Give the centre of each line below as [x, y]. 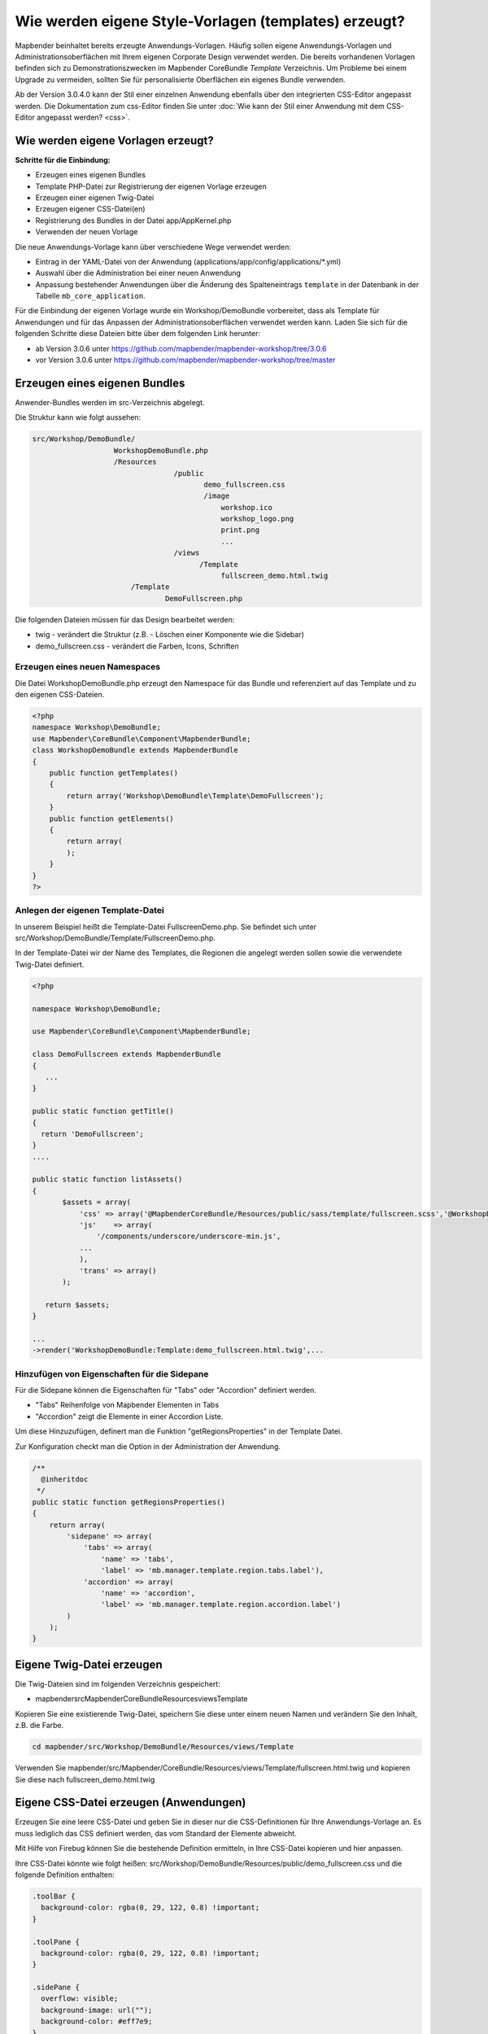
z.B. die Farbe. [39, 1726]
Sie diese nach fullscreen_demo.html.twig [85, 1779]
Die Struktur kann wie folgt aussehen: [78, 417]
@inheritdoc [65, 1480]
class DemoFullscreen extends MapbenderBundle [126, 1054]
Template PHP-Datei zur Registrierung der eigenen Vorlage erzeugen [151, 186]
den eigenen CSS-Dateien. [60, 695]
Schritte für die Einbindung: [63, 159]
